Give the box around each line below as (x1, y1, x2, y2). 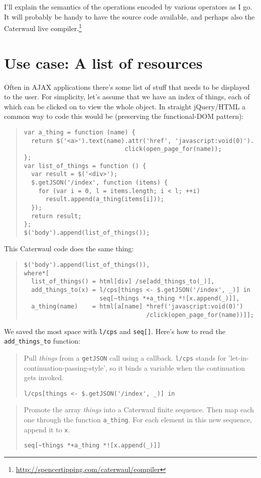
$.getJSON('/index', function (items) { (31, 179, 168, 186)
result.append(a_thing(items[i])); (45, 196, 164, 203)
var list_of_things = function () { (24, 162, 147, 170)
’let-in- (228, 352, 249, 363)
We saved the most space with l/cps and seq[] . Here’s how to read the (4, 326, 225, 336)
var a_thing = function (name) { (24, 128, 136, 136)
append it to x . (24, 424, 70, 434)
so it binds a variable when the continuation (109, 362, 245, 373)
